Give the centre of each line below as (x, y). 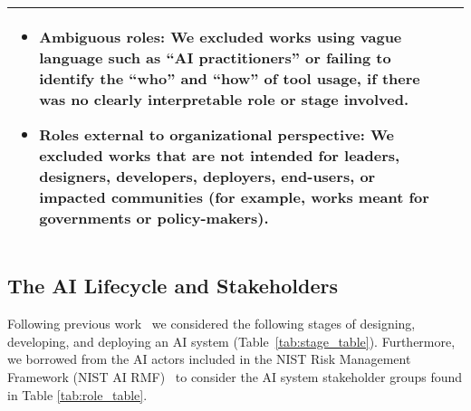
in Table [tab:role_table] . (77, 394)
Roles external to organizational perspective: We (216, 134)
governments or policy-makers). (154, 218)
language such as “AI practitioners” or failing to (215, 57)
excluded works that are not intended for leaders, (220, 155)
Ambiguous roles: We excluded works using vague (221, 37)
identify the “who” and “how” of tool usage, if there (230, 78)
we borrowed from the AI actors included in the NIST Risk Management (209, 359)
